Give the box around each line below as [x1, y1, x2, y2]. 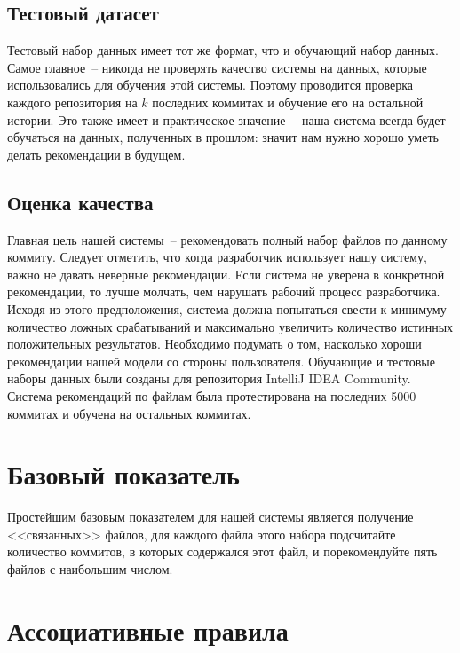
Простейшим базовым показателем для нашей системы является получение [7, 507, 414, 526]
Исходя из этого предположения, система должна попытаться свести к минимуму [7, 299, 447, 318]
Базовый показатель [7, 456, 240, 492]
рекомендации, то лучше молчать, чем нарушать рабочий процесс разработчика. [7, 282, 440, 301]
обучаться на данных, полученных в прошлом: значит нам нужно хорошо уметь [7, 128, 439, 146]
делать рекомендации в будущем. [7, 145, 186, 163]
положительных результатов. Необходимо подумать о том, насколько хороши [7, 334, 422, 353]
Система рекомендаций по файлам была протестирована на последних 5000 [7, 386, 416, 405]
